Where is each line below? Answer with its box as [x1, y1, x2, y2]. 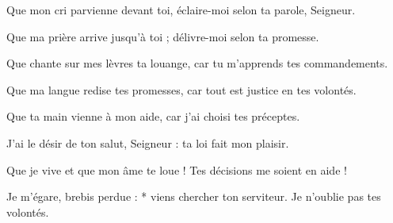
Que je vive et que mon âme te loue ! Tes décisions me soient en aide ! [6, 161, 347, 178]
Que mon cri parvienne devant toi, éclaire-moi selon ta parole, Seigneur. [6, 2, 356, 17]
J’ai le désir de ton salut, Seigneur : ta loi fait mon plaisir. [6, 134, 289, 151]
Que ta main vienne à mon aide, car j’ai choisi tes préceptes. [6, 108, 300, 125]
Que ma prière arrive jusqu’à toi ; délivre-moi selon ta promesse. [6, 28, 319, 44]
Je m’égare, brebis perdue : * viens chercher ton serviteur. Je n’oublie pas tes [6, 188, 381, 205]
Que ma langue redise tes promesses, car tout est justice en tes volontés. [6, 81, 357, 98]
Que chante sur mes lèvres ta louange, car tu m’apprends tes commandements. [6, 55, 388, 71]
